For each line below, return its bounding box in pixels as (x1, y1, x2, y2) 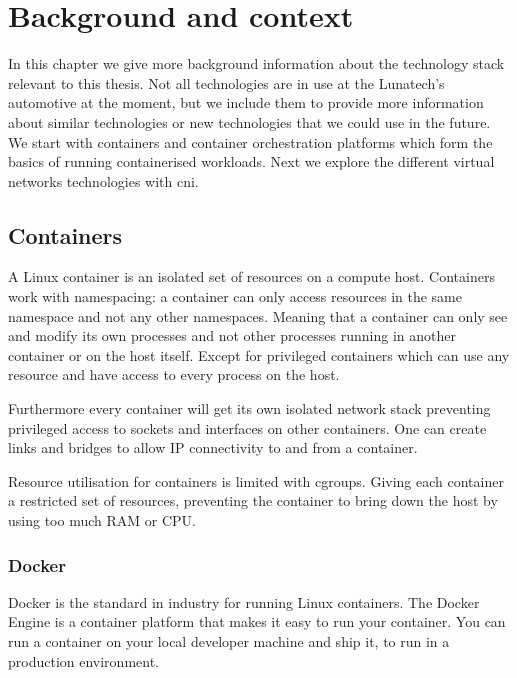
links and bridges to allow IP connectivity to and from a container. (8, 437, 418, 458)
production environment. (8, 650, 160, 671)
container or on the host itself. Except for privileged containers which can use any (8, 344, 510, 365)
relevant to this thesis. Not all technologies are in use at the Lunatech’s (8, 72, 445, 93)
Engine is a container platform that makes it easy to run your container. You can (8, 611, 506, 632)
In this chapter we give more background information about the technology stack (8, 53, 505, 74)
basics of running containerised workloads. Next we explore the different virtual (8, 151, 495, 172)
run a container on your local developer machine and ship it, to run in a (8, 631, 450, 652)
